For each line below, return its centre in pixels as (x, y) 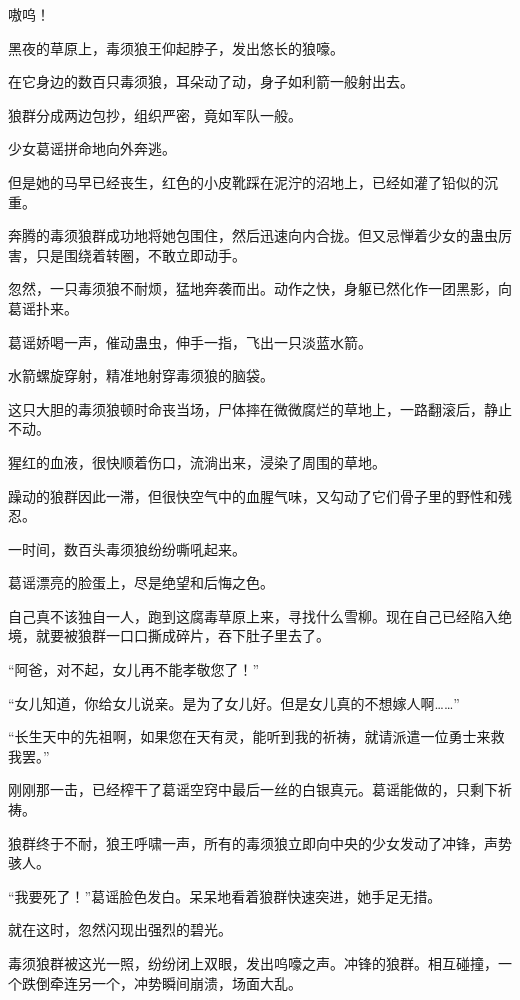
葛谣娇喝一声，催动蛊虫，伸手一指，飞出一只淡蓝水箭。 (190, 341)
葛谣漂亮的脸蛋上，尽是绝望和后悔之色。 (141, 582)
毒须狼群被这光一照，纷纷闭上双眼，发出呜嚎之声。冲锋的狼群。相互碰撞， (253, 963)
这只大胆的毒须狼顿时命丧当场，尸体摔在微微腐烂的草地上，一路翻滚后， (246, 408)
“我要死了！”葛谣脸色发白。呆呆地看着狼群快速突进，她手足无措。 (225, 895)
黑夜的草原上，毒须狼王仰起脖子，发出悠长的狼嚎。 (176, 47)
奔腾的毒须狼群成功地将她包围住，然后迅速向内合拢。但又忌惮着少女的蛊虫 (253, 235)
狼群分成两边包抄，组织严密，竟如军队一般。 (155, 114)
